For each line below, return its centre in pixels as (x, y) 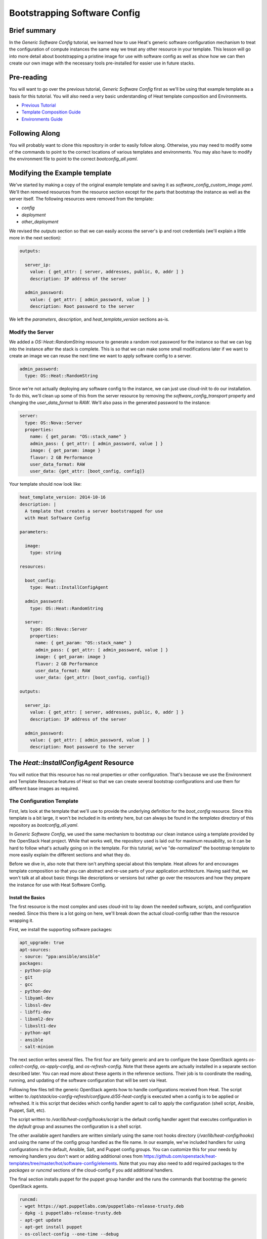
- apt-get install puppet (51, 1227)
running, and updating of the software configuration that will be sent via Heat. (88, 1080)
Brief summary (33, 30)
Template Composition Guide (51, 112)
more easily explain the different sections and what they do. (70, 855)
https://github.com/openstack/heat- (180, 1156)
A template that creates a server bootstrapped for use (94, 511)
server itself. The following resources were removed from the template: (82, 199)
